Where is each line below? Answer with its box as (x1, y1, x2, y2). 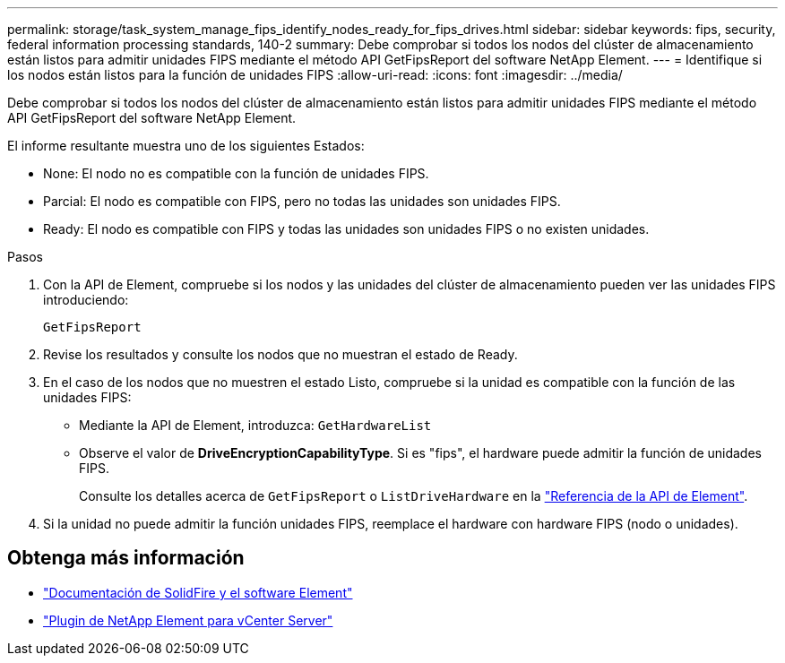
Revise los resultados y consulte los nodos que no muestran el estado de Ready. (43, 347, 518, 362)
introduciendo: (43, 292, 129, 307)
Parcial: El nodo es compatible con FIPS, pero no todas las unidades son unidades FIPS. (43, 194, 561, 209)
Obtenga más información (7, 547, 245, 570)
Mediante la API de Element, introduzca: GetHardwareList (79, 418, 432, 433)
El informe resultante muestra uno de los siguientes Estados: (7, 138, 365, 153)
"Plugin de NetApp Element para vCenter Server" (43, 612, 333, 628)
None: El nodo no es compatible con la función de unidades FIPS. (43, 166, 429, 181)
